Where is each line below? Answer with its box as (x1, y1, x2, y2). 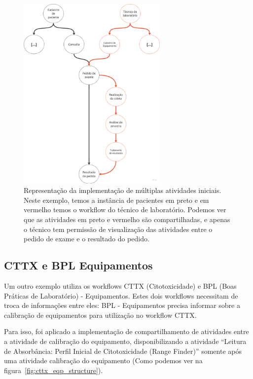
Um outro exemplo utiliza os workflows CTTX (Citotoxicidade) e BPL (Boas (4, 281, 237, 291)
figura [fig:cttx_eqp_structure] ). (4, 365, 103, 375)
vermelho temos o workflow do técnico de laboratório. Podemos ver (24, 204, 226, 215)
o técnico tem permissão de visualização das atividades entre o (24, 224, 213, 234)
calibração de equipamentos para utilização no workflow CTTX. (4, 309, 197, 320)
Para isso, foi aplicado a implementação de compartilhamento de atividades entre (4, 326, 249, 337)
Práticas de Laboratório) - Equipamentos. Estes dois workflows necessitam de (4, 290, 238, 301)
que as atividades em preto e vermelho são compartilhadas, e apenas (24, 214, 230, 225)
